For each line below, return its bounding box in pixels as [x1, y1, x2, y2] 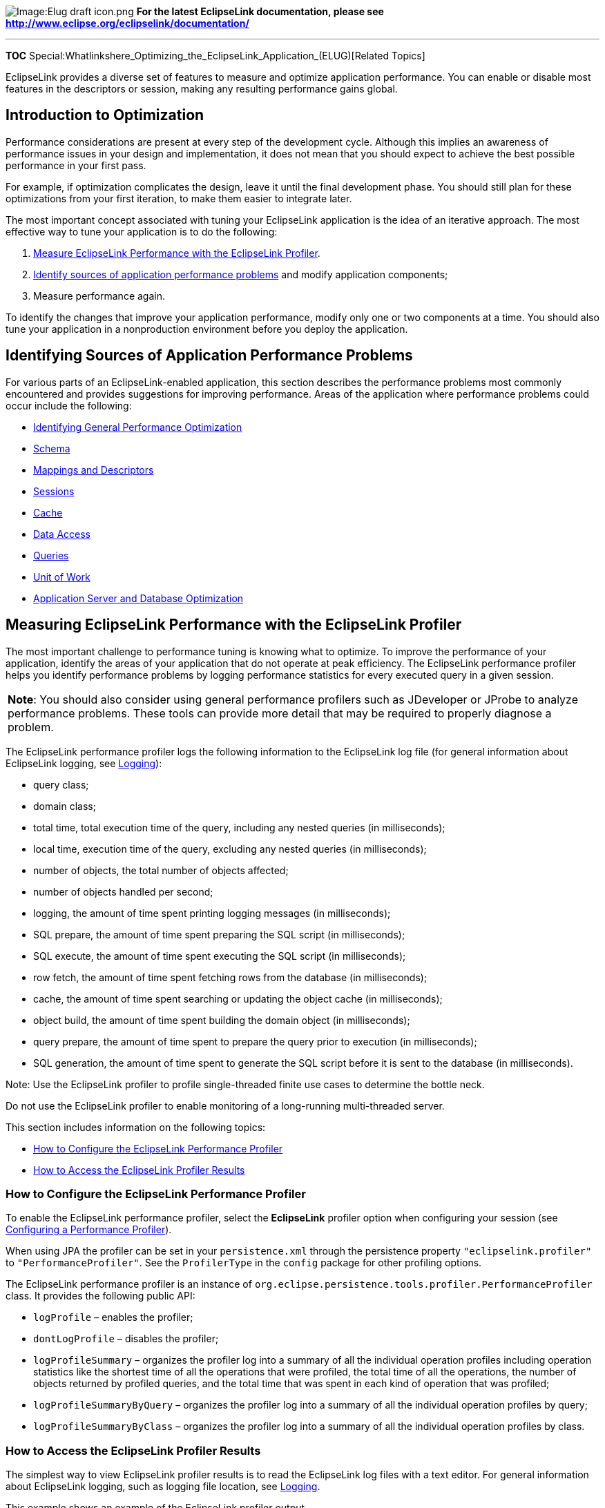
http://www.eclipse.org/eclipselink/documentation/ [6, 17, 249, 29]
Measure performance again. [33, 289, 165, 302]
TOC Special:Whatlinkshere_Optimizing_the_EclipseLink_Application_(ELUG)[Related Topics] [6, 50, 425, 61]
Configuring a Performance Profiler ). [6, 1224, 172, 1236]
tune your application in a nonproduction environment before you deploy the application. [6, 322, 408, 335]
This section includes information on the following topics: [6, 1121, 266, 1133]
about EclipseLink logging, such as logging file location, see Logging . [6, 1480, 320, 1493]
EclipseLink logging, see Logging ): [6, 757, 162, 769]
